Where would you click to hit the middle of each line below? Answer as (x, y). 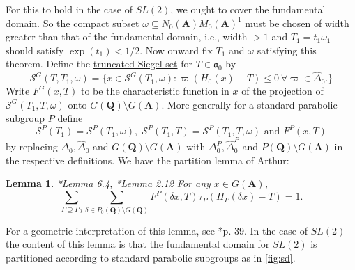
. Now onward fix (176, 50)
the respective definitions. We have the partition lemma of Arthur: (148, 160)
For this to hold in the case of (69, 9)
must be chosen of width (297, 23)
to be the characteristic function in (155, 91)
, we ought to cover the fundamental (248, 9)
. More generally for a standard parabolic (249, 104)
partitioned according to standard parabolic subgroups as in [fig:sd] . (151, 258)
